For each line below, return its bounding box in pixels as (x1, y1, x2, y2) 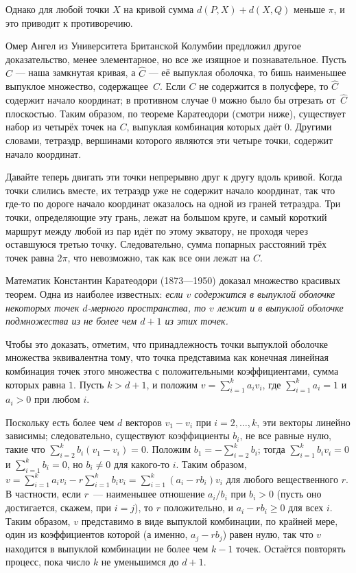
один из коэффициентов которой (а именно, (5, 527, 188, 541)
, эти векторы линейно (257, 414, 351, 429)
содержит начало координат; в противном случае (5, 93, 209, 107)
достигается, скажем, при (5, 500, 112, 515)
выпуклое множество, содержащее (5, 79, 149, 93)
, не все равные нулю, (239, 428, 331, 443)
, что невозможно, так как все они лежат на (67, 250, 250, 264)
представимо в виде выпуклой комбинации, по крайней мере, (81, 513, 338, 528)
